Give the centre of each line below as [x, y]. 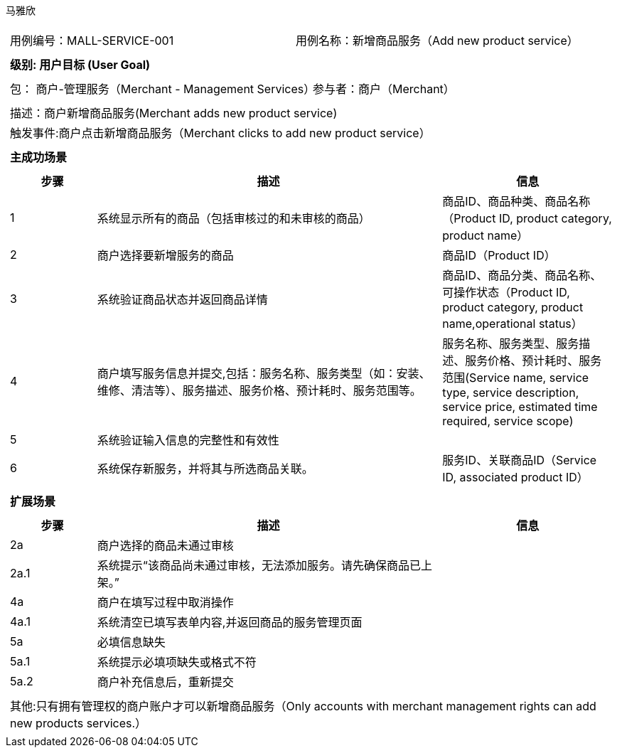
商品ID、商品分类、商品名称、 [522, 275]
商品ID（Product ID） [499, 255]
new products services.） [79, 723]
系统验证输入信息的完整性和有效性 [188, 440]
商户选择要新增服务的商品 [165, 255]
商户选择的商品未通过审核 [165, 545]
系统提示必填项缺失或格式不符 [177, 662]
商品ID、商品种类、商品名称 [516, 201]
